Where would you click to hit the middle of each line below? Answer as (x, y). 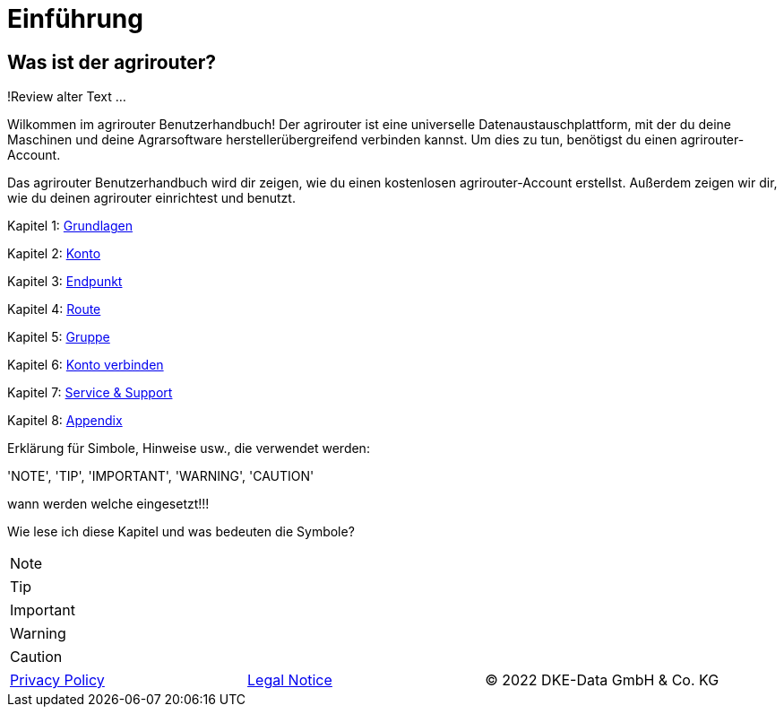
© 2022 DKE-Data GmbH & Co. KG (602, 680)
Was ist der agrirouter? (112, 62)
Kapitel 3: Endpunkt (65, 282)
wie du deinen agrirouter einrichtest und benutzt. (151, 198)
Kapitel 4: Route (54, 309)
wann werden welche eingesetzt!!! (108, 504)
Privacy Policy (57, 680)
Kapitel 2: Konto (54, 254)
